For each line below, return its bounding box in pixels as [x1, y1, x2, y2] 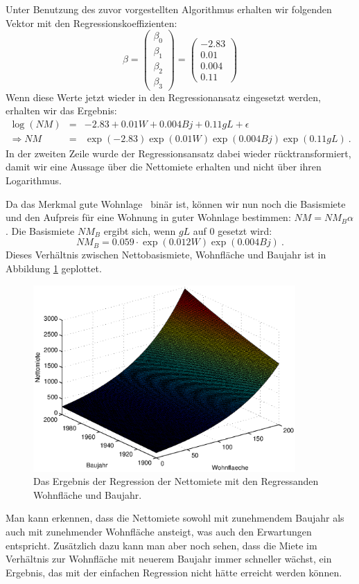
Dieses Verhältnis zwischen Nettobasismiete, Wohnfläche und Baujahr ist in [6, 247, 326, 262]
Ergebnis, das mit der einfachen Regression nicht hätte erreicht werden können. [6, 565, 342, 579]
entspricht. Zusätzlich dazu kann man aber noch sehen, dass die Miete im [6, 538, 317, 552]
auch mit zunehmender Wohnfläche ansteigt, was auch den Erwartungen [6, 524, 312, 538]
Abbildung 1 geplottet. [6, 260, 102, 275]
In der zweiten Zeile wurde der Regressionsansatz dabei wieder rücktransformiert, [6, 145, 351, 160]
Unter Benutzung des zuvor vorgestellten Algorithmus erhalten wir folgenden [6, 2, 332, 16]
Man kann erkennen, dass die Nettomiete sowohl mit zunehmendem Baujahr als [6, 511, 344, 525]
